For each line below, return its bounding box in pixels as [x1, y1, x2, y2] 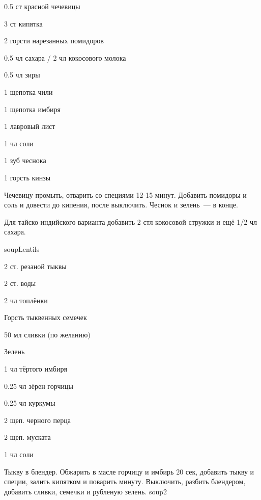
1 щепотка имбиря [4, 103, 61, 114]
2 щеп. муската [4, 432, 51, 442]
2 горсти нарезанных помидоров [4, 35, 104, 46]
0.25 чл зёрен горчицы [4, 380, 73, 391]
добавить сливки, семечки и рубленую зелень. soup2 [4, 486, 167, 496]
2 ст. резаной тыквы [4, 260, 67, 271]
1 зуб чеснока [4, 155, 46, 166]
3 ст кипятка [4, 18, 43, 29]
